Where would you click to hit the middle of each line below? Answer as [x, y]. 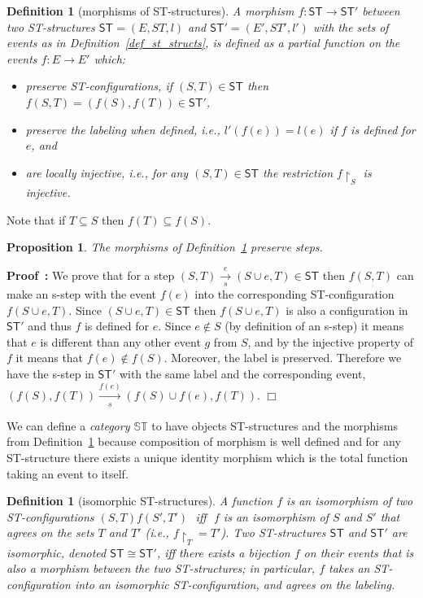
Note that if [36, 219]
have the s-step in [50, 373]
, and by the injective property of [331, 341]
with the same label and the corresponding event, [242, 373]
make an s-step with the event [82, 294]
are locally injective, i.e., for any [107, 172]
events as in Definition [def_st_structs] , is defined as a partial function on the [203, 43]
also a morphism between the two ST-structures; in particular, [161, 568]
